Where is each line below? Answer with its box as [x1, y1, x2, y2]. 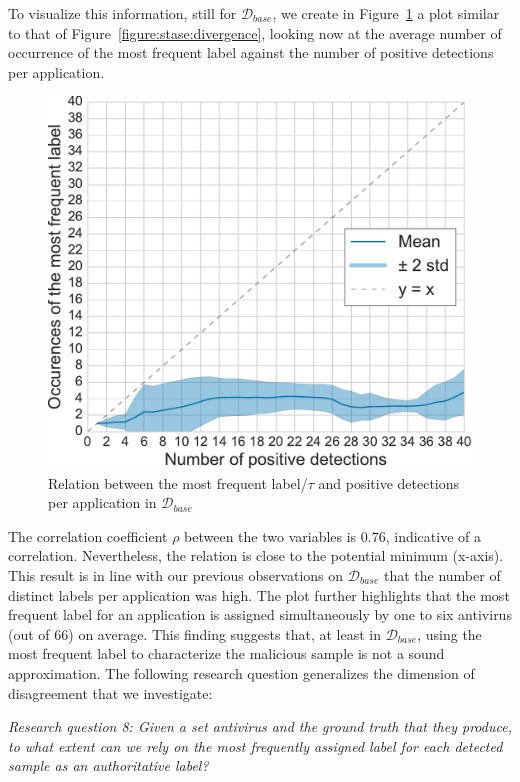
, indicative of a [385, 525, 481, 546]
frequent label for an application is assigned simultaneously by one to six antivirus [8, 604, 512, 625]
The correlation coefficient [8, 525, 168, 546]
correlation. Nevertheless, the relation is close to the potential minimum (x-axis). [8, 545, 504, 566]
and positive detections [318, 472, 460, 493]
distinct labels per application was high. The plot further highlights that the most [8, 584, 510, 605]
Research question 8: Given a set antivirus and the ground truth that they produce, [8, 716, 512, 737]
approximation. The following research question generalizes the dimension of [8, 662, 475, 683]
